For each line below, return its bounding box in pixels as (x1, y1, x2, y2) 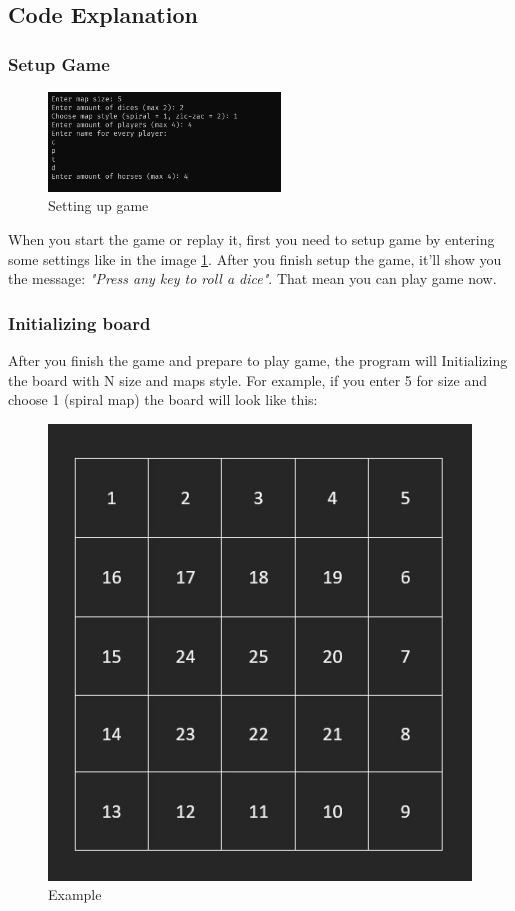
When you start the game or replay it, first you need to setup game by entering (8, 228, 495, 249)
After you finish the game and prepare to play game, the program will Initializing (8, 349, 508, 370)
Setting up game (48, 195, 149, 216)
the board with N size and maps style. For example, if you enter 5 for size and (8, 369, 487, 390)
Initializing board (8, 310, 151, 335)
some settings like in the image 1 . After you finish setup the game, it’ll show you (8, 248, 502, 269)
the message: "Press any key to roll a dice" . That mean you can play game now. (8, 268, 497, 289)
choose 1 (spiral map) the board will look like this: (8, 389, 318, 410)
